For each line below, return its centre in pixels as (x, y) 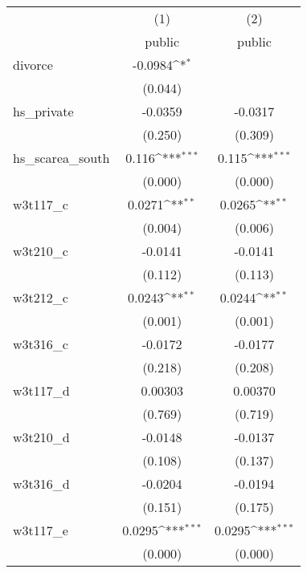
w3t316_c (41, 344)
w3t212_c (41, 297)
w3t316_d (41, 484)
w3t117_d (41, 390)
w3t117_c (41, 204)
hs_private (43, 111)
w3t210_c (41, 251)
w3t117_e (41, 530)
